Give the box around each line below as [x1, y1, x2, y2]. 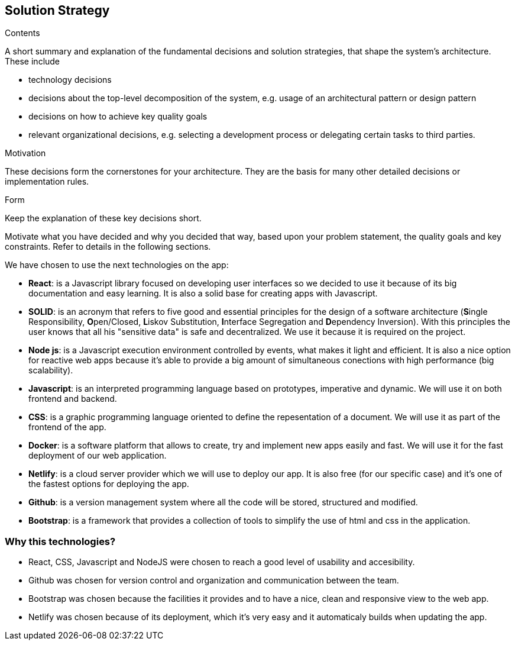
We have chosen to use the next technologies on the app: [5, 260, 229, 270]
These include [5, 56, 60, 67]
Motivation [5, 148, 46, 159]
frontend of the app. [28, 422, 106, 433]
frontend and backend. [28, 394, 117, 404]
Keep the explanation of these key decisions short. [5, 213, 202, 224]
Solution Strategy [5, 3, 110, 18]
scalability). [28, 365, 73, 376]
